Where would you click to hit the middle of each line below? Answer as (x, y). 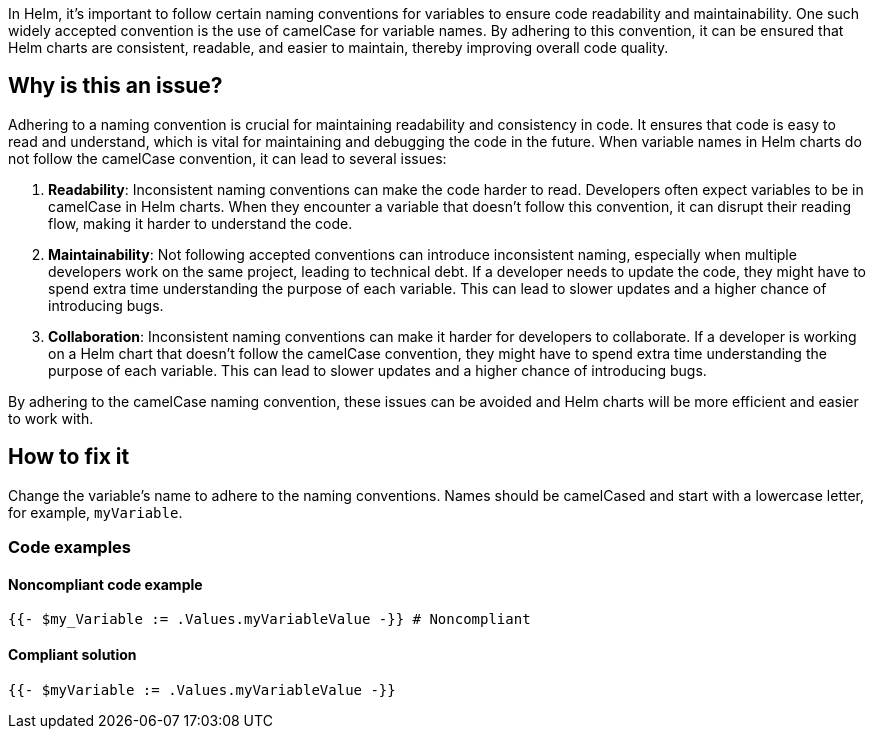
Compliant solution (72, 654)
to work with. (51, 418)
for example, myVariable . (95, 512)
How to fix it (69, 457)
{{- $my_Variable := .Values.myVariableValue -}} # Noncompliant (269, 619)
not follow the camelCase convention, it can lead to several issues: (227, 158)
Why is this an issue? (115, 86)
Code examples (70, 547)
